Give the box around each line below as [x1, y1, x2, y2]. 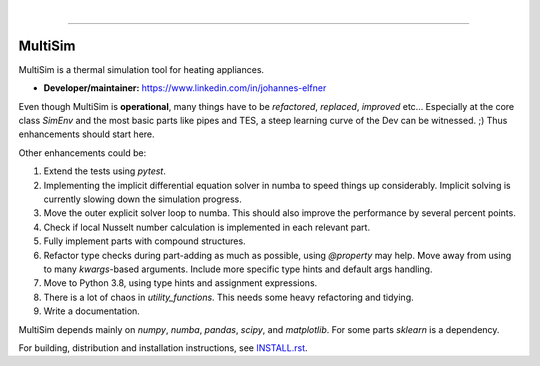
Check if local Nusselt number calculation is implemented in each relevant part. [43, 221, 370, 233]
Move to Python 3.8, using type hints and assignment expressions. [43, 277, 318, 289]
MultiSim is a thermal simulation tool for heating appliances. [18, 63, 265, 75]
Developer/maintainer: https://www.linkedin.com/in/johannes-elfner [43, 82, 327, 94]
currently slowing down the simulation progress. [43, 193, 242, 205]
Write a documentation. [43, 305, 140, 317]
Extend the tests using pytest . [43, 165, 167, 177]
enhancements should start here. [18, 128, 155, 140]
